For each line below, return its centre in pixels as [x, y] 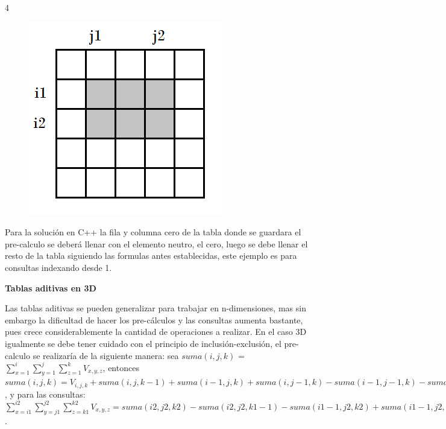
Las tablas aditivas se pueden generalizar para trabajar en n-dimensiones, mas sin [155, 308]
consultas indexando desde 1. [58, 267]
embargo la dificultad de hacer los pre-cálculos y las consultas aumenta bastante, [154, 319]
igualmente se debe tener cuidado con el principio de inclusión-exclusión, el [143, 343]
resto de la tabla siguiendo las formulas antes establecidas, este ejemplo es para [151, 256]
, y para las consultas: [45, 394]
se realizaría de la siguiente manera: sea [106, 355]
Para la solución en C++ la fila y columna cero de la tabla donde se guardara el [153, 232]
